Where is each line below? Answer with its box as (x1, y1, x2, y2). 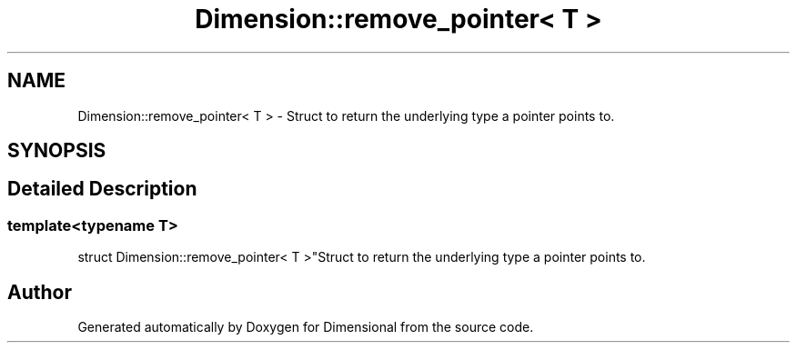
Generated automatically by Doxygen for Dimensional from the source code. (77, 319, 534, 335)
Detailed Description (7, 177, 197, 201)
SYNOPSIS (7, 139, 106, 163)
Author (7, 280, 72, 304)
